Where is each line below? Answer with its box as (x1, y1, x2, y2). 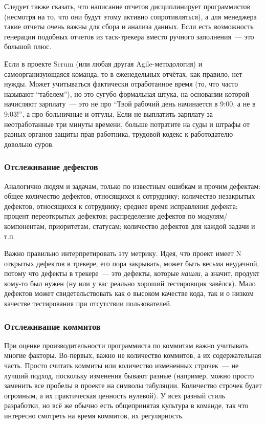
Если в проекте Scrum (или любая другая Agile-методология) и (4, 58, 203, 69)
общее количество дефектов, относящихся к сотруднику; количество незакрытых (4, 190, 255, 201)
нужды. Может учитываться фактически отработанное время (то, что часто (4, 78, 238, 89)
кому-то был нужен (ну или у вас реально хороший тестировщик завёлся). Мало (4, 278, 256, 288)
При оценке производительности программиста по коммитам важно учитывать (4, 340, 249, 350)
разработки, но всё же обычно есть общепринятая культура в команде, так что (4, 400, 249, 411)
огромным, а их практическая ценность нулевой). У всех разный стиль (4, 390, 226, 400)
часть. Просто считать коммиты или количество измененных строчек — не (4, 360, 239, 371)
